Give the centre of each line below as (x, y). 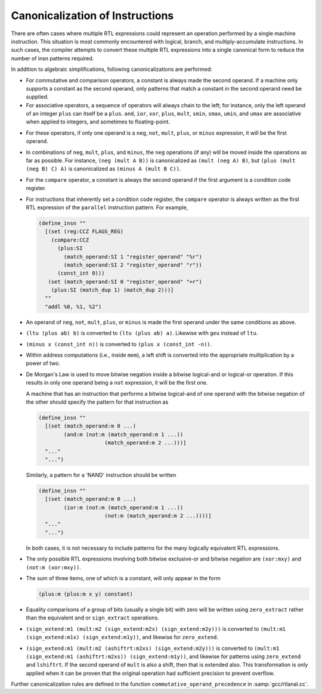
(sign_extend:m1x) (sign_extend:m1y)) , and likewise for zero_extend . (122, 637)
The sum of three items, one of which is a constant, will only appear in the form (123, 578)
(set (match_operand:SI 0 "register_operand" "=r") (125, 281)
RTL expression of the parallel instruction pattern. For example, (107, 207)
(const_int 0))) (81, 273)
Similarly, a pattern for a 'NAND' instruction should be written (101, 475)
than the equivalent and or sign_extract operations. (92, 618)
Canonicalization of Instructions (92, 16)
